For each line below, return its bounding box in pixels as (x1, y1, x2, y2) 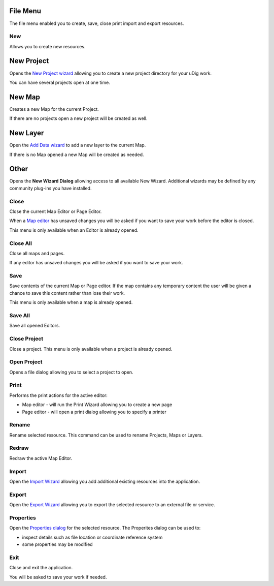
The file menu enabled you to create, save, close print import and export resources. (9, 20, 184, 26)
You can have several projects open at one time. (9, 79, 110, 85)
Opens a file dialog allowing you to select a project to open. (9, 369, 134, 375)
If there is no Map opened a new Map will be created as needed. (9, 151, 144, 158)
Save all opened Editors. (9, 323, 60, 329)
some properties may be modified (22, 541, 93, 547)
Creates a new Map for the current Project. (9, 106, 99, 112)
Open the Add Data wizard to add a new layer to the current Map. (9, 142, 146, 148)
